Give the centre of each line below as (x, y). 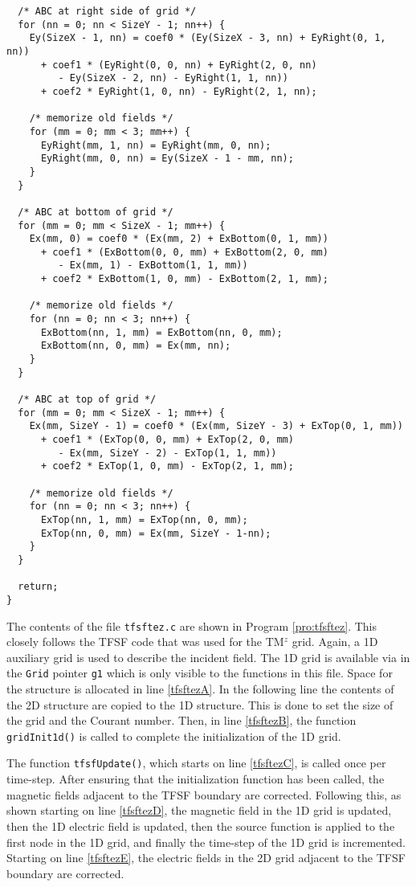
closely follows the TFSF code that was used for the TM (145, 642)
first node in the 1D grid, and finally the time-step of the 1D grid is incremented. (206, 842)
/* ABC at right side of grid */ (107, 11)
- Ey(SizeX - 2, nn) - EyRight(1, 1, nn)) (173, 78)
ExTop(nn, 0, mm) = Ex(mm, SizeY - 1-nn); (156, 533)
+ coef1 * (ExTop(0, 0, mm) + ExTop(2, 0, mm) (167, 439)
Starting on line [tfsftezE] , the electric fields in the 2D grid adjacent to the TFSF (206, 858)
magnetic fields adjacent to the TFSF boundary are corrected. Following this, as (204, 794)
